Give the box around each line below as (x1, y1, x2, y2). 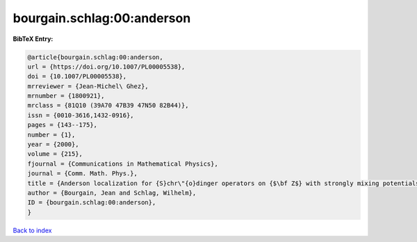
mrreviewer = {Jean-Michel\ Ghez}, (27, 82, 149, 90)
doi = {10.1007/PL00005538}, (27, 73, 127, 80)
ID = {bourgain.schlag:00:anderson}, (27, 198, 156, 207)
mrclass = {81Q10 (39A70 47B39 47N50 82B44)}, (27, 101, 189, 110)
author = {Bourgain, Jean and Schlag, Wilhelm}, (27, 189, 197, 197)
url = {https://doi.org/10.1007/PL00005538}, (27, 62, 186, 71)
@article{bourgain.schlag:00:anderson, (27, 53, 163, 61)
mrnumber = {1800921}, (27, 92, 105, 100)
